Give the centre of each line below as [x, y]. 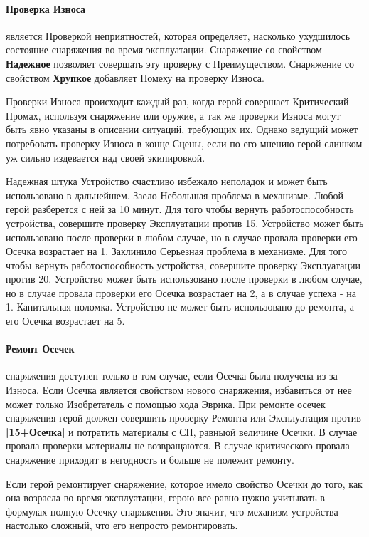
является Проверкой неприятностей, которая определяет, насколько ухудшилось [178, 35]
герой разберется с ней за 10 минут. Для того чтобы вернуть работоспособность [180, 209]
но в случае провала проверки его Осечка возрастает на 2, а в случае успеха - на [181, 292]
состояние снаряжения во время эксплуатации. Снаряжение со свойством [164, 49]
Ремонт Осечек [40, 349]
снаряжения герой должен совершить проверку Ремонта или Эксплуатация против [183, 418]
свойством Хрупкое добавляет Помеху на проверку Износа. [135, 77]
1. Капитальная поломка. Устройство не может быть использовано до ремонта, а [180, 307]
